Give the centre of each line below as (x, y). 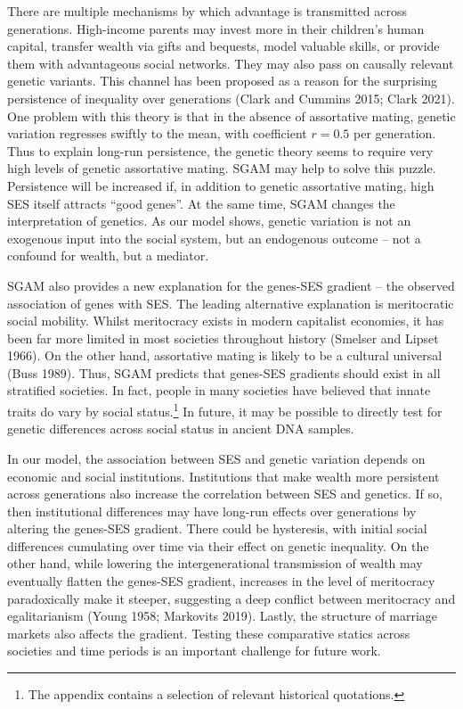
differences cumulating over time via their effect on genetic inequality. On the (218, 545)
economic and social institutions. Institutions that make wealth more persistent (223, 476)
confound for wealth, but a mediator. (108, 256)
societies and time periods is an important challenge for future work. (194, 651)
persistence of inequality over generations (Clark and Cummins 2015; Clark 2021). (231, 98)
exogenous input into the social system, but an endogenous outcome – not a (214, 238)
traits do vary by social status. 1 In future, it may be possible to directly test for (225, 410)
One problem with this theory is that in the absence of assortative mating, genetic (231, 115)
